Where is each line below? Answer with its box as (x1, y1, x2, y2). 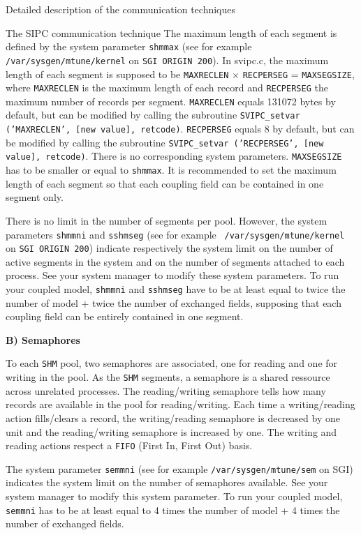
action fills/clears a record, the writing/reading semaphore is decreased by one (6, 410, 340, 425)
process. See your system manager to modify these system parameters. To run (6, 268, 339, 282)
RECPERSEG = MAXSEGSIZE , (242, 66, 355, 81)
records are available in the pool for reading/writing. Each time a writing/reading (6, 397, 355, 412)
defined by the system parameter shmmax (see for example (6, 39, 252, 54)
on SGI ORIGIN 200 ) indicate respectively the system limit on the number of (6, 241, 333, 255)
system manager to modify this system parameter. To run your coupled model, (6, 489, 343, 504)
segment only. (6, 190, 64, 204)
